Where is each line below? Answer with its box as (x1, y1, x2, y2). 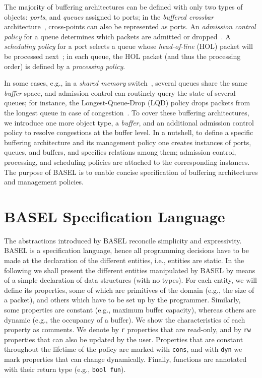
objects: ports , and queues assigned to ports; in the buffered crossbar (4, 11, 214, 22)
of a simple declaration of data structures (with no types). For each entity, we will (4, 275, 257, 285)
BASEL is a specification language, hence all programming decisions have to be (4, 245, 249, 256)
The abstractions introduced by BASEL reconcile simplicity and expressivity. (4, 235, 242, 245)
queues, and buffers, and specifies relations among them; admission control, (4, 147, 236, 157)
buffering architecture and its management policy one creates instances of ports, (4, 137, 251, 147)
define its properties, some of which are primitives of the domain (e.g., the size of (4, 284, 254, 295)
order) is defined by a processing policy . (4, 60, 125, 71)
